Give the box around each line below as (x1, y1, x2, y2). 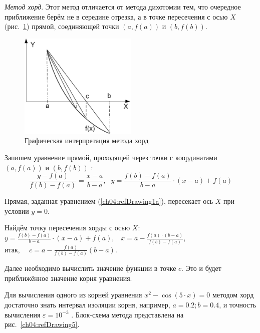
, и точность (219, 299, 256, 310)
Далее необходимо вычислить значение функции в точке (5, 263, 176, 273)
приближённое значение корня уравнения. (5, 272, 132, 283)
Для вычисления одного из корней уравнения (5, 289, 142, 300)
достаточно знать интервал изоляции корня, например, (5, 299, 170, 310)
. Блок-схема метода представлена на (71, 309, 184, 319)
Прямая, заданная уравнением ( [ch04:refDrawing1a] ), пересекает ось (5, 196, 213, 206)
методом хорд (212, 289, 254, 300)
